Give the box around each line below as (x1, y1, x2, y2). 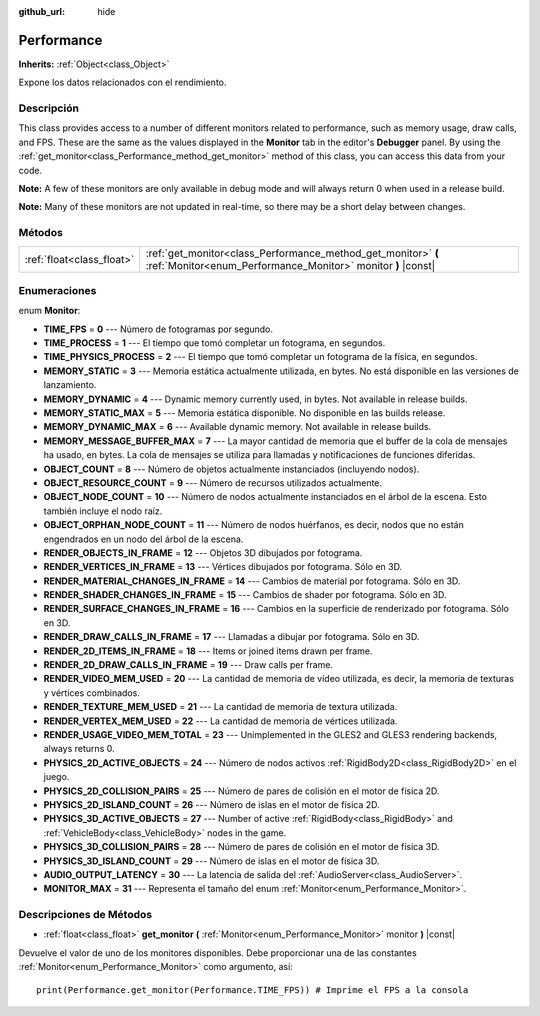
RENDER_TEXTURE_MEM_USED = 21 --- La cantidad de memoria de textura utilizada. (43, 701, 398, 713)
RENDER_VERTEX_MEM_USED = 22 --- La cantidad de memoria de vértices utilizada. (43, 715, 398, 727)
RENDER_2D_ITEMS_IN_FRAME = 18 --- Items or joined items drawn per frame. (43, 645, 373, 657)
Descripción (18, 101, 80, 115)
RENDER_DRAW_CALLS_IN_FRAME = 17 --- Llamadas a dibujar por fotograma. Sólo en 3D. (43, 631, 420, 643)
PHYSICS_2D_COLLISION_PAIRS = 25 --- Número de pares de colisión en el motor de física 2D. (43, 785, 440, 797)
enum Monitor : (18, 305, 81, 317)
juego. (43, 771, 70, 783)
